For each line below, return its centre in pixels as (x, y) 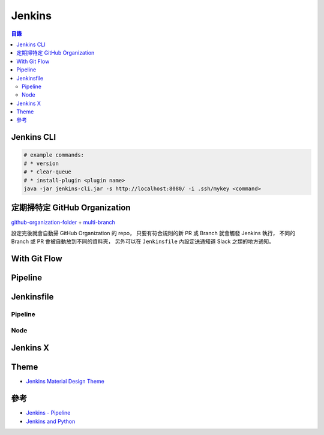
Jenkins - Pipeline (48, 413)
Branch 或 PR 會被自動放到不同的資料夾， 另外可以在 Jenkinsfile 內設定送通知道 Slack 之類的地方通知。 (142, 241)
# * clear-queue (48, 172)
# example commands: (54, 155)
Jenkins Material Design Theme (65, 382)
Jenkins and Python (51, 421)
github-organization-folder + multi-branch (63, 222)
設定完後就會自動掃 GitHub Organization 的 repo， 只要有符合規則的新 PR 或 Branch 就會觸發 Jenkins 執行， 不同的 (153, 233)
